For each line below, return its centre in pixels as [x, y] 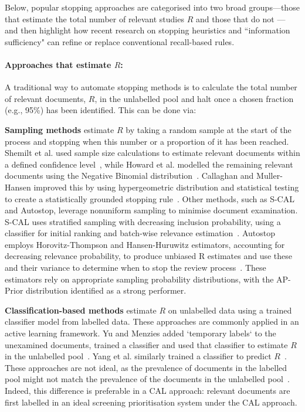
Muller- [270, 176]
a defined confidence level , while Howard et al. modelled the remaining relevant [149, 164]
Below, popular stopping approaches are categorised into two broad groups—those [152, 7]
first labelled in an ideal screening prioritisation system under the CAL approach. [151, 402]
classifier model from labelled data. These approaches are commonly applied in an [152, 321]
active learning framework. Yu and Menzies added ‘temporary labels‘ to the [140, 333]
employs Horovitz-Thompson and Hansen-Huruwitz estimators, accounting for [145, 244]
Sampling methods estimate [60, 129]
